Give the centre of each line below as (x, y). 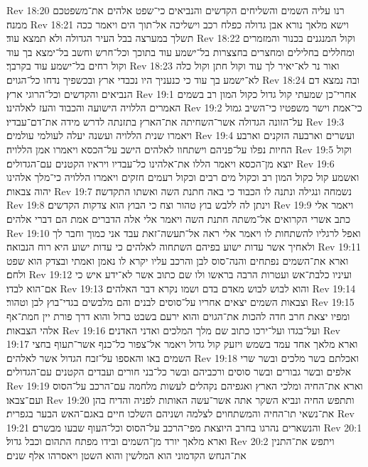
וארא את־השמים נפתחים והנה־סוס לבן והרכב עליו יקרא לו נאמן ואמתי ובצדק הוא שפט (178, 260)
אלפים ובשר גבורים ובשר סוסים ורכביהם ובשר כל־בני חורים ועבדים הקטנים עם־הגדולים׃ (179, 372)
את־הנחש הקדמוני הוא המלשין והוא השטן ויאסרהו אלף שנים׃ (126, 455)
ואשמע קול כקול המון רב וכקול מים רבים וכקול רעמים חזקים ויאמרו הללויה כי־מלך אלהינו (183, 177)
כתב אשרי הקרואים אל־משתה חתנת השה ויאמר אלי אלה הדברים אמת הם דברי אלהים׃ (179, 218)
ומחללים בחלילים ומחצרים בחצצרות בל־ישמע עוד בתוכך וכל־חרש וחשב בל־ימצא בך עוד (181, 51)
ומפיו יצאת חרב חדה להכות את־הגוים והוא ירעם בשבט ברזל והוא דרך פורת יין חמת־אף (178, 316)
